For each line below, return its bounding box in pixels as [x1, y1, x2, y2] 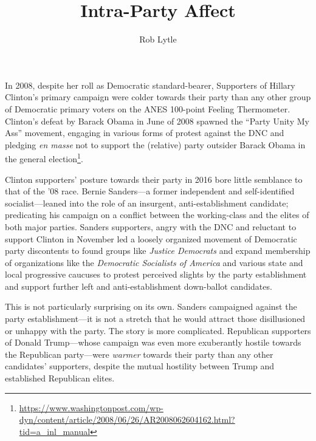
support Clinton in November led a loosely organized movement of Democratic [5, 232, 297, 245]
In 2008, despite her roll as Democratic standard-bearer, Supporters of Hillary [5, 78, 295, 91]
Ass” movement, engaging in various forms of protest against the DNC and [5, 126, 284, 139]
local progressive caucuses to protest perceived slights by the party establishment [5, 268, 307, 281]
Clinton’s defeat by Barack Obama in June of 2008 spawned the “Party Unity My [5, 114, 309, 127]
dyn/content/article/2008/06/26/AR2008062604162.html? [19, 413, 235, 426]
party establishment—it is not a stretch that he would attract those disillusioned [5, 312, 306, 325]
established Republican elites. [5, 372, 115, 385]
